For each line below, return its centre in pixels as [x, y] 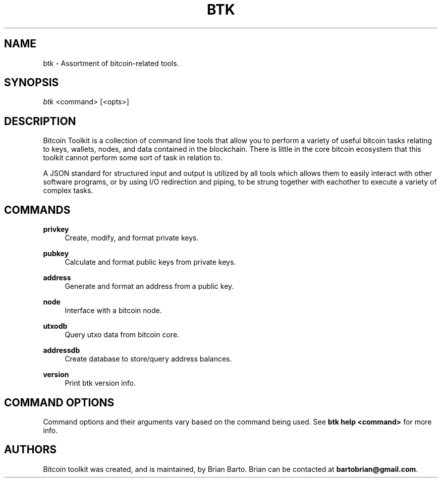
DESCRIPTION [40, 121]
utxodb [55, 326]
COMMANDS [37, 210]
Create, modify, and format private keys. [132, 238]
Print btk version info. [100, 383]
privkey [56, 229]
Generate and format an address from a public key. [149, 286]
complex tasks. [68, 191]
